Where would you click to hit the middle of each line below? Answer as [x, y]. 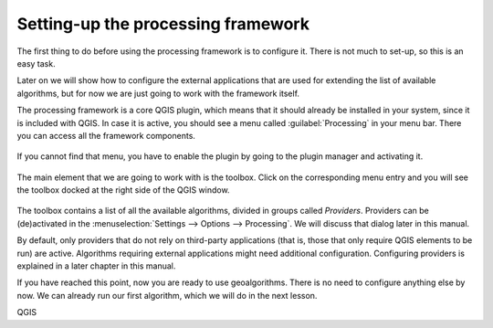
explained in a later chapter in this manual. [96, 266]
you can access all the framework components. [106, 135]
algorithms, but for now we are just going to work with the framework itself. [158, 93]
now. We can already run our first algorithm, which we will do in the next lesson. [167, 295]
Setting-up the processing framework [163, 24]
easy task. [36, 63]
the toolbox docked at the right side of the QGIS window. [123, 190]
